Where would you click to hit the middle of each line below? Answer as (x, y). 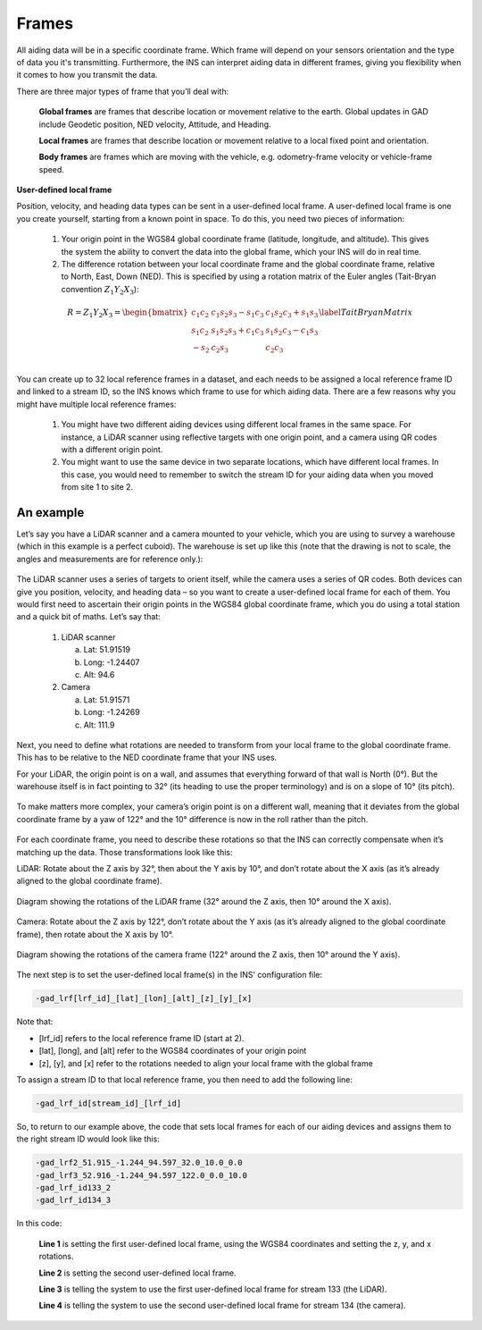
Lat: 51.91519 (107, 650)
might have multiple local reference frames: (96, 404)
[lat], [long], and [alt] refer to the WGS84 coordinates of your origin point (173, 1051)
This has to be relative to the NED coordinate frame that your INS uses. (147, 758)
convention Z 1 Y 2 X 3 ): (100, 290)
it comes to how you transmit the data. (87, 75)
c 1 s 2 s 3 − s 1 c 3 (237, 313)
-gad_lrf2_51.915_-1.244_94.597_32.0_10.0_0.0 (139, 1163)
